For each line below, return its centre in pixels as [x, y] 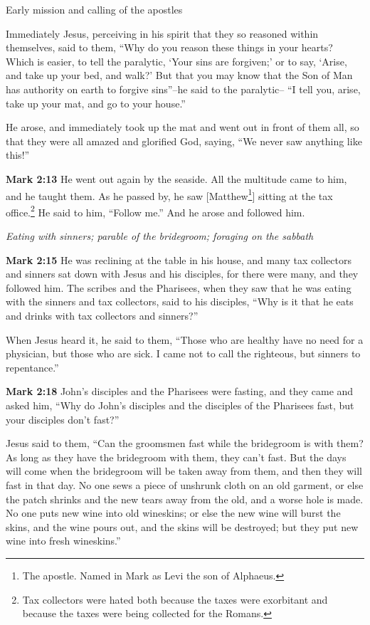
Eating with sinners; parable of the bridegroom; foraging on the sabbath [160, 236]
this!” [18, 155]
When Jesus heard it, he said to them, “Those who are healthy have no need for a [185, 339]
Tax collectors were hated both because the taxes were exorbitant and [175, 599]
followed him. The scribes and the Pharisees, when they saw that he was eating [179, 287]
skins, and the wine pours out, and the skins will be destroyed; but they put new [182, 526]
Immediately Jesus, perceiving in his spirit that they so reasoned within [162, 33]
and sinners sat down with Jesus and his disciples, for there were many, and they [182, 274]
